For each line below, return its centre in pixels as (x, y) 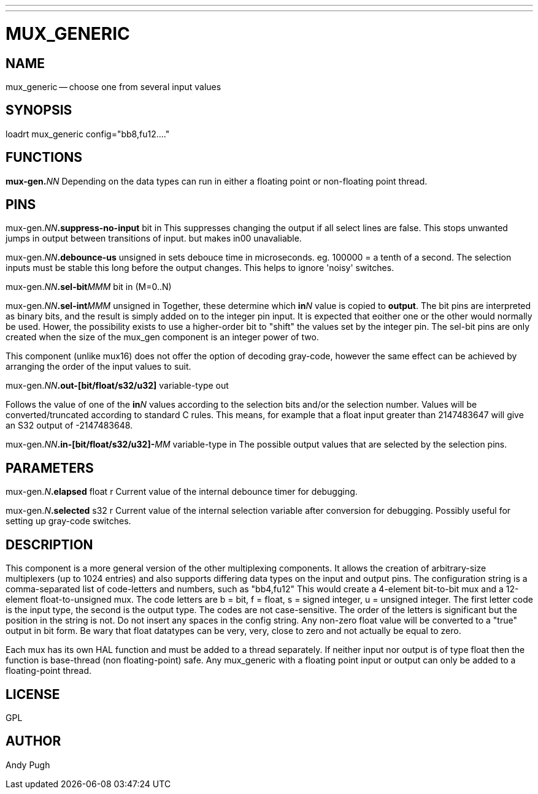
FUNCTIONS (44, 158)
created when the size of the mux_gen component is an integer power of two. (162, 337)
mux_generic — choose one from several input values (113, 86)
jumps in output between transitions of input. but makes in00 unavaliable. (154, 239)
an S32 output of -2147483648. (69, 426)
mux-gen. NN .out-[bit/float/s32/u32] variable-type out (117, 386)
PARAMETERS (50, 468)
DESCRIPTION (49, 544)
